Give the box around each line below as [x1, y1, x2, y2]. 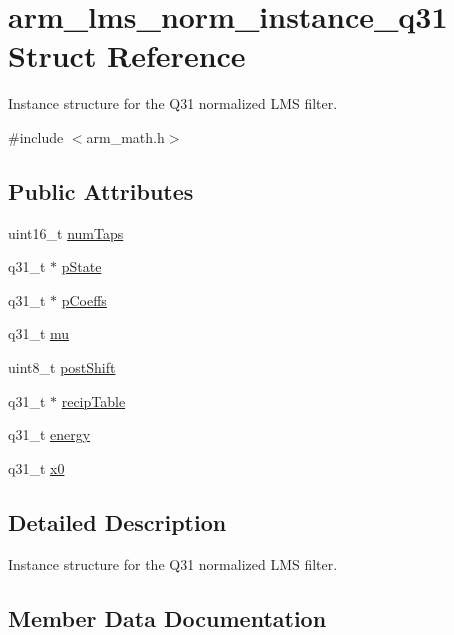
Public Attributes [8, 175, 194, 206]
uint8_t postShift [8, 357, 116, 378]
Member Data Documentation [8, 602, 327, 633]
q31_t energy [8, 424, 91, 445]
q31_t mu [8, 323, 70, 344]
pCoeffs [61, 289, 107, 310]
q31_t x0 [8, 457, 65, 478]
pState [61, 256, 102, 277]
